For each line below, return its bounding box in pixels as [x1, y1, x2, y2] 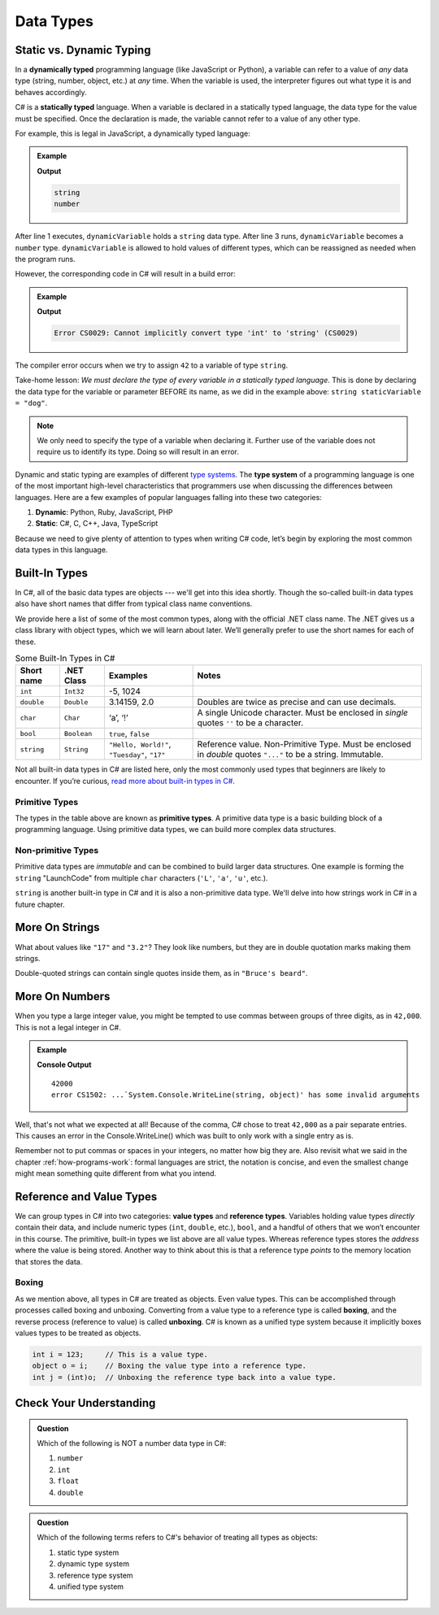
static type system [57, 1548, 120, 1557]
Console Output [37, 1060, 92, 1069]
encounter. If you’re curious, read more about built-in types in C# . [15, 776, 236, 786]
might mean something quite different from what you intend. [15, 1169, 217, 1178]
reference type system [57, 1570, 133, 1580]
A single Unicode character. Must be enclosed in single [197, 707, 408, 719]
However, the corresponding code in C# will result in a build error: [15, 269, 236, 279]
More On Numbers [15, 990, 111, 1003]
